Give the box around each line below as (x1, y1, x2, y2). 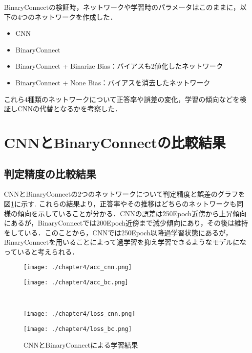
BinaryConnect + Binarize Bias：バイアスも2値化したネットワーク (15, 61, 223, 71)
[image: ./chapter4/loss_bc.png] (23, 326, 132, 333)
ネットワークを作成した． (34, 11, 117, 22)
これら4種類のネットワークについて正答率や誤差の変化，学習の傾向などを (4, 94, 240, 104)
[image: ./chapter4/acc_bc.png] (23, 279, 128, 286)
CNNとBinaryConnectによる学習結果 (23, 339, 138, 350)
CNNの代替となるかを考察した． (17, 103, 122, 114)
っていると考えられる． (4, 246, 79, 256)
